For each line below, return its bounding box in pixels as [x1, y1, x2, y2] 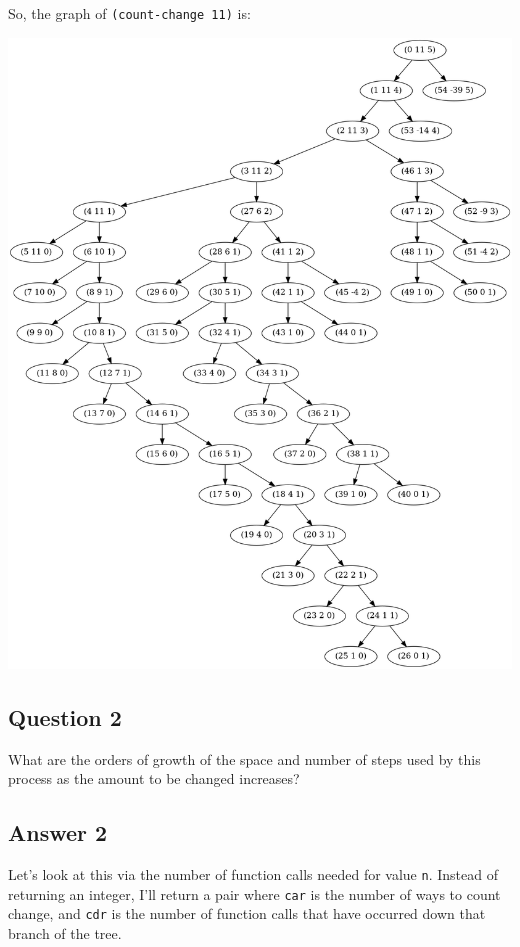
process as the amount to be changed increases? [8, 768, 300, 789]
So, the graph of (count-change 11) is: [8, 3, 251, 23]
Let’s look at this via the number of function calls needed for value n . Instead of [8, 863, 498, 884]
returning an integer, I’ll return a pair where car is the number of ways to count [8, 883, 501, 904]
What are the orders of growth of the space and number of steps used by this [8, 748, 481, 769]
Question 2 [8, 701, 122, 732]
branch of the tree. [8, 922, 122, 943]
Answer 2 [8, 817, 108, 848]
